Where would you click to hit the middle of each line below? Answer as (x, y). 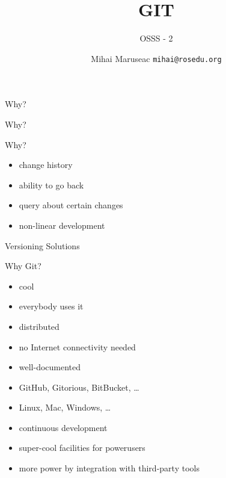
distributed (39, 326)
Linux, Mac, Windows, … (65, 407)
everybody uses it (51, 306)
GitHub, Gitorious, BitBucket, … (79, 387)
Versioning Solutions (42, 245)
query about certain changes (71, 205)
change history (46, 165)
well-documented (50, 367)
